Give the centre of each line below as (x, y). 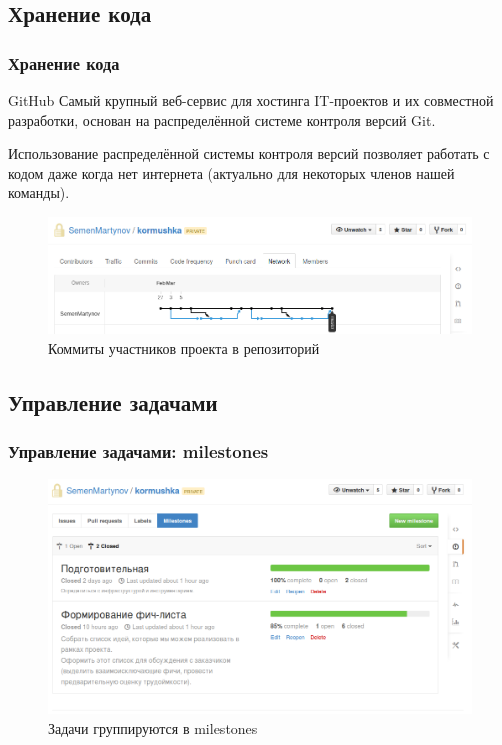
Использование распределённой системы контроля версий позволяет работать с (249, 153)
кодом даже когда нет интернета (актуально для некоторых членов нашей (231, 172)
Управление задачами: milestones (138, 451)
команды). (39, 192)
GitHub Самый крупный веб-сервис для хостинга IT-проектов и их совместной (251, 100)
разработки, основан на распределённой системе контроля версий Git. (222, 119)
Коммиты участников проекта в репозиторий (184, 347)
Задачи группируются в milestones (153, 727)
